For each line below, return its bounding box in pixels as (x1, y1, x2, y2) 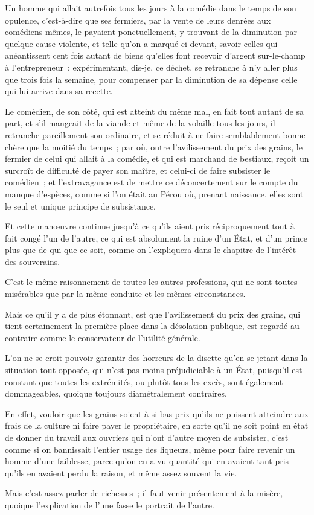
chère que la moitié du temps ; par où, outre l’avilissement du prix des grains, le (5, 140, 303, 153)
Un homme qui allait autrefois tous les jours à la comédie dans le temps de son (5, 2, 296, 14)
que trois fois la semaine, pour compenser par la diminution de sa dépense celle (5, 72, 298, 85)
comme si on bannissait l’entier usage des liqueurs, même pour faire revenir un (5, 443, 295, 455)
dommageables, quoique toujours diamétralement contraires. (5, 387, 227, 400)
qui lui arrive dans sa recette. (5, 85, 113, 97)
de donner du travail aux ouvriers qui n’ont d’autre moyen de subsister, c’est (5, 431, 289, 443)
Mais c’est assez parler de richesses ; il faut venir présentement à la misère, (5, 487, 283, 499)
